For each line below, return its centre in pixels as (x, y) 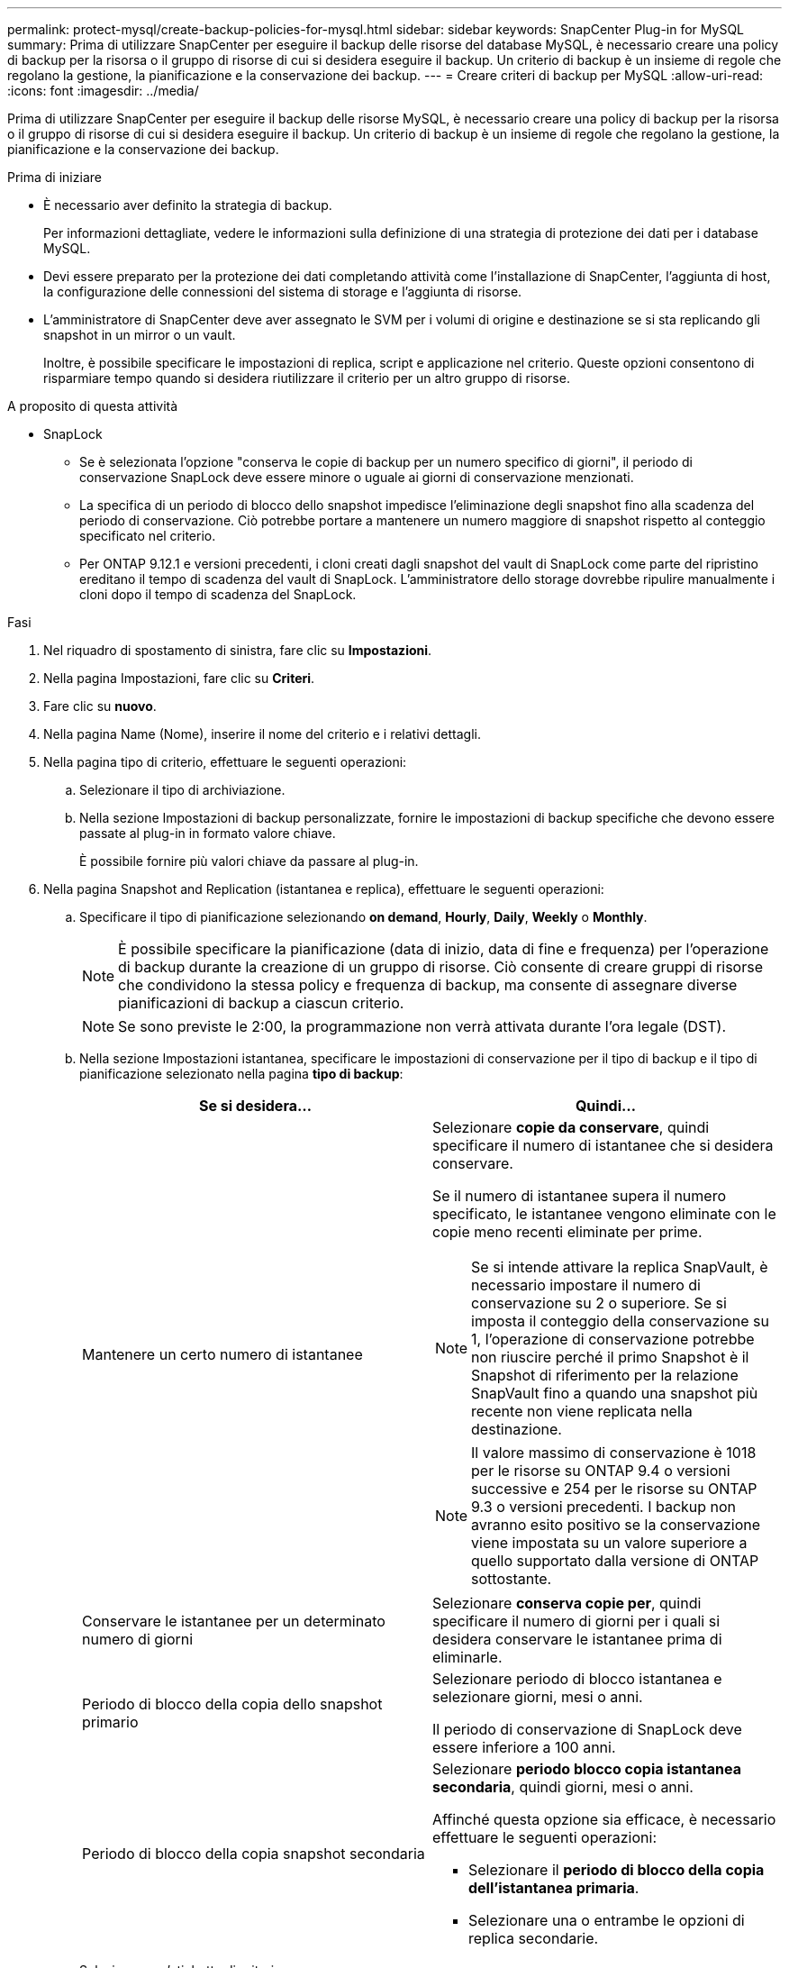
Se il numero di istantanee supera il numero (579, 1196)
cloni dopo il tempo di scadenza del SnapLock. (218, 594)
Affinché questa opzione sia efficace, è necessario (604, 1819)
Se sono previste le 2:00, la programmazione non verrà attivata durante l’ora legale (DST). (422, 1026)
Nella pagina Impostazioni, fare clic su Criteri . (179, 678)
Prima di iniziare (54, 177)
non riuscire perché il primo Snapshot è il (610, 1357)
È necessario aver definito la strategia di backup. (188, 205)
